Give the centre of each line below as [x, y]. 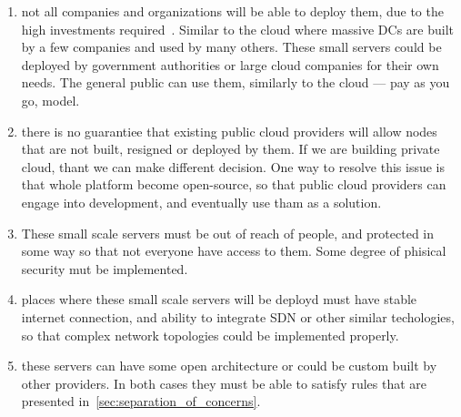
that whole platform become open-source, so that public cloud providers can [234, 184]
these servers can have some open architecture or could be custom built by [229, 366]
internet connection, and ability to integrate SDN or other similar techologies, [238, 316]
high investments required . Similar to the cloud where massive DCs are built [238, 29]
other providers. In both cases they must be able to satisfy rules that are [224, 383]
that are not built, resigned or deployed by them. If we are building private [230, 149]
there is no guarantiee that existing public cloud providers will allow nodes [229, 131]
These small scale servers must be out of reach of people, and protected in [228, 233]
